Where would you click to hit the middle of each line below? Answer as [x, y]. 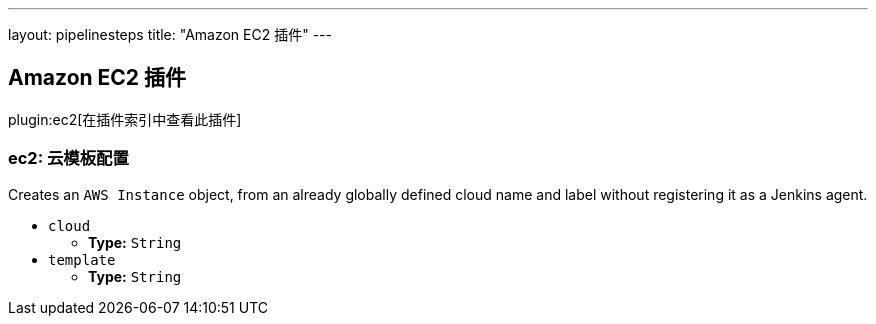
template [82, 259]
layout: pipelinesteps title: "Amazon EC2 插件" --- [170, 34]
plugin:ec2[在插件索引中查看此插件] [125, 119]
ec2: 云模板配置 [68, 158]
